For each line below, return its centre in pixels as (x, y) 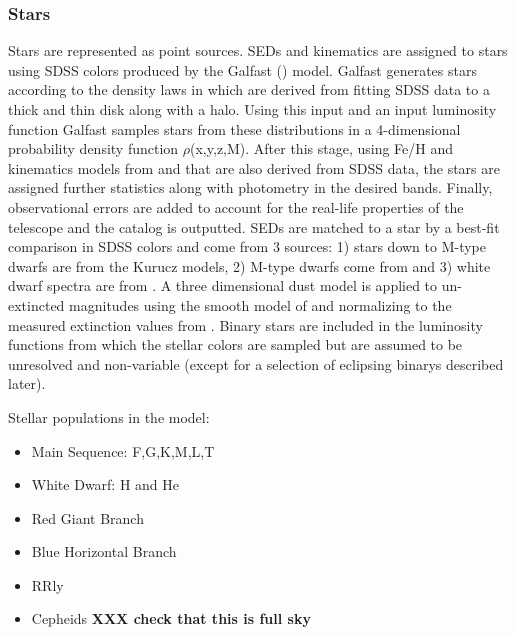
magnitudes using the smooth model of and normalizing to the (260, 304)
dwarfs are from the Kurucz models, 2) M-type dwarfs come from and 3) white (249, 265)
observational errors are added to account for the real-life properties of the (236, 206)
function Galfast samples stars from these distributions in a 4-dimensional (234, 128)
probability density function (93, 148)
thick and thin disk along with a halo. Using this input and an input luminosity (252, 109)
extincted (36, 304)
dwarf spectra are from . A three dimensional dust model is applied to (223, 285)
